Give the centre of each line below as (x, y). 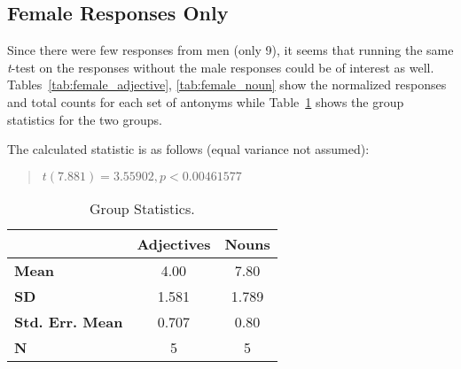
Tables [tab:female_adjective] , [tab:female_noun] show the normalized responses (227, 85)
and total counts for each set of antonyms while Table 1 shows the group (206, 101)
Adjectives (174, 243)
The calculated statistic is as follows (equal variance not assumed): (188, 149)
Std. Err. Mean (69, 321)
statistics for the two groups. (85, 119)
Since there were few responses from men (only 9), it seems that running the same (230, 50)
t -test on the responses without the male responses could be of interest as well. (221, 67)
